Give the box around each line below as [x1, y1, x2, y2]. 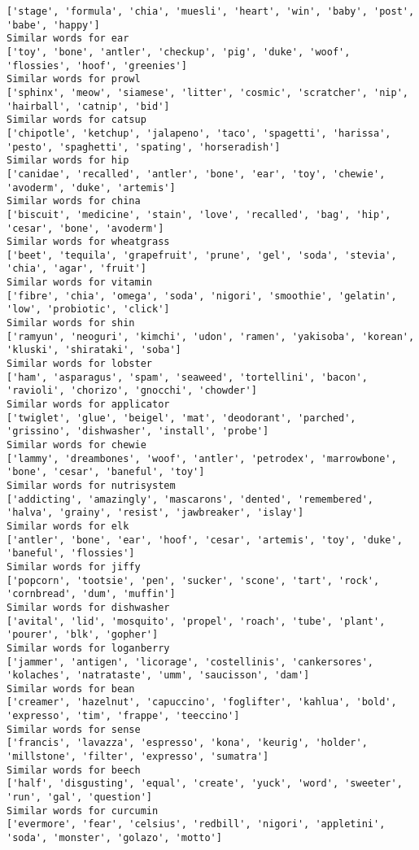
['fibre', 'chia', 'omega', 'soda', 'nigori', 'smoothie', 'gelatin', [7, 290, 397, 302]
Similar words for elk [7, 520, 129, 532]
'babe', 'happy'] [7, 19, 100, 31]
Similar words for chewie [7, 439, 146, 451]
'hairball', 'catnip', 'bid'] [7, 100, 170, 112]
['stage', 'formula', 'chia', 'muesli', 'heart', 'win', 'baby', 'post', [7, 6, 415, 17]
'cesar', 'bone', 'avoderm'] [7, 222, 164, 234]
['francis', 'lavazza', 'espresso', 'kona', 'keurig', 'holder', [7, 737, 368, 749]
